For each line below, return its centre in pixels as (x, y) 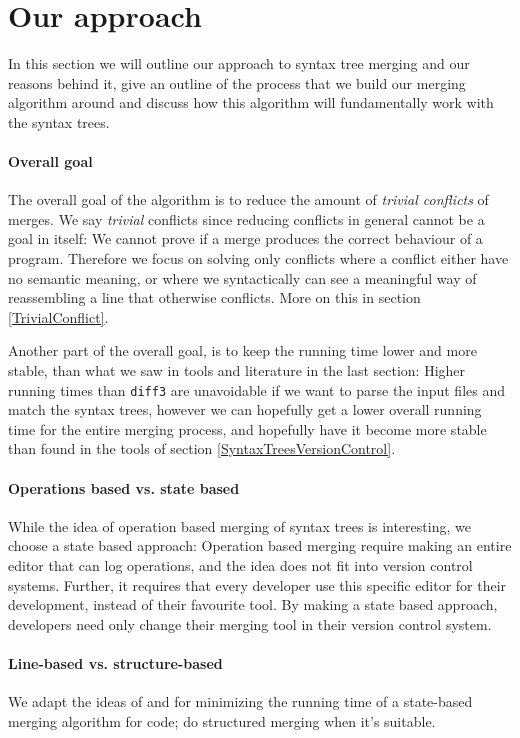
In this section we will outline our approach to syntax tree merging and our (239, 63)
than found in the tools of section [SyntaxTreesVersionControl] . (202, 448)
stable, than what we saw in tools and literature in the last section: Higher (237, 370)
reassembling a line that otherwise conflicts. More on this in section (214, 297)
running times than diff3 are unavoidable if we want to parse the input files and (256, 389)
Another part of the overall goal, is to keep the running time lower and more (242, 350)
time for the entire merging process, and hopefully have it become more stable (247, 428)
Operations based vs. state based (124, 487)
